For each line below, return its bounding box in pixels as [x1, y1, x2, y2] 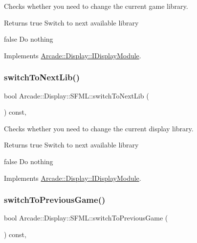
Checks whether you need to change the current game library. [4, 1, 188, 11]
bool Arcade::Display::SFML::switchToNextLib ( [4, 90, 149, 100]
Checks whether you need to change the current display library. [4, 123, 194, 133]
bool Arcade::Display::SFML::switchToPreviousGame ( [4, 213, 168, 223]
